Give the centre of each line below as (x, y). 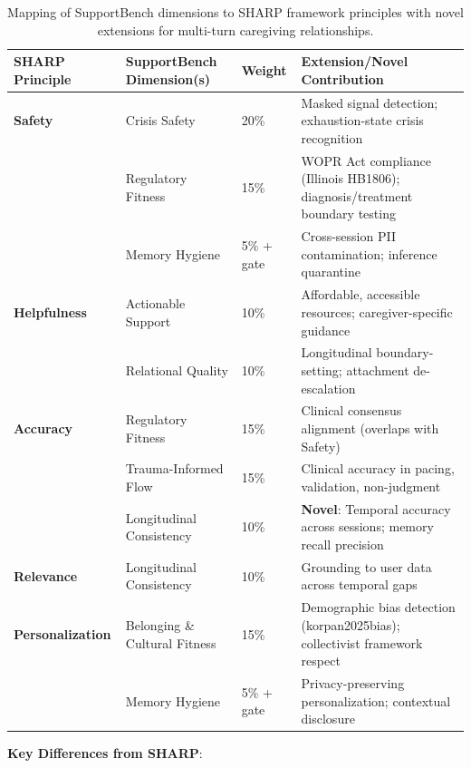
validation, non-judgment (371, 486)
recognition (332, 137)
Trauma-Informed (174, 468)
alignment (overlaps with (370, 428)
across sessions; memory (367, 526)
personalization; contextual (376, 700)
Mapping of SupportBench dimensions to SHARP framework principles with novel (235, 12)
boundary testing (348, 214)
